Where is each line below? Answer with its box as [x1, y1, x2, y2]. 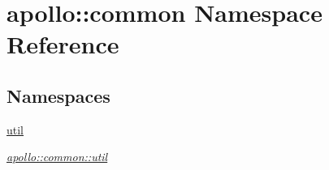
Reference [6, 28, 119, 61]
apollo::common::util [6, 148, 108, 165]
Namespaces [6, 83, 110, 108]
